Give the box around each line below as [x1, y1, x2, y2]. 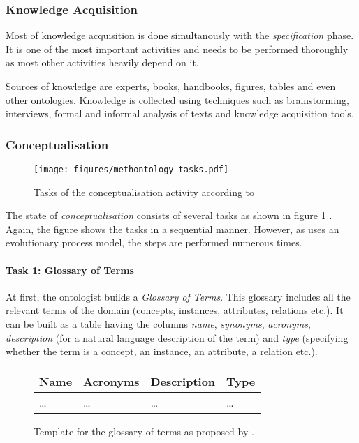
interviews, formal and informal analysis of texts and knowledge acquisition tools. [6, 106, 354, 121]
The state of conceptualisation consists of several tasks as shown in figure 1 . [6, 208, 332, 223]
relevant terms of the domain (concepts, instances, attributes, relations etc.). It [6, 303, 344, 317]
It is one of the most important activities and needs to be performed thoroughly [6, 41, 349, 56]
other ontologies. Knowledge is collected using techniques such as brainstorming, [6, 92, 349, 107]
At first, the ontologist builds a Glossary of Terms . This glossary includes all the [6, 289, 351, 303]
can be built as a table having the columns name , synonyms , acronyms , [6, 317, 311, 331]
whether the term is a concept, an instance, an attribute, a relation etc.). [6, 344, 318, 359]
